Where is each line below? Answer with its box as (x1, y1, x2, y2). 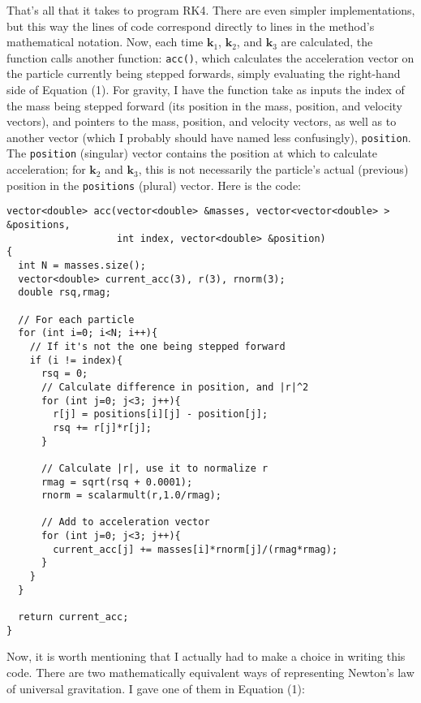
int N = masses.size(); (18, 260, 146, 271)
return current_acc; (18, 611, 129, 623)
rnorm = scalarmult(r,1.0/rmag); (41, 490, 221, 502)
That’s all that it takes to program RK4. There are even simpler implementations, (6, 2, 415, 18)
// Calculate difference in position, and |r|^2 (41, 381, 309, 393)
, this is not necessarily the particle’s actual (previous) (138, 161, 409, 178)
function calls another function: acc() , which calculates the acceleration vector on (6, 49, 415, 66)
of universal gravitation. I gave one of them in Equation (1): (6, 679, 305, 697)
